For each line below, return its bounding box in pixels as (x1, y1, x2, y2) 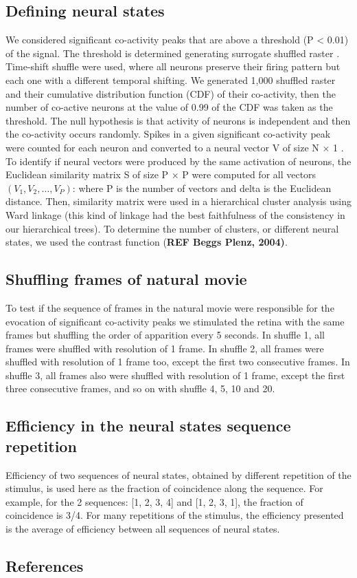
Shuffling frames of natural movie (5, 268, 247, 290)
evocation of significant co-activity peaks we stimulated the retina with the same (5, 314, 345, 328)
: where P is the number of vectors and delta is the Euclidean (72, 180, 332, 195)
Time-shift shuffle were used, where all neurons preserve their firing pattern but (5, 59, 341, 74)
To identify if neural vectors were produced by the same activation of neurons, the (5, 153, 352, 168)
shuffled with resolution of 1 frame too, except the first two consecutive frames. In (5, 354, 350, 369)
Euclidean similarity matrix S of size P (5, 167, 169, 182)
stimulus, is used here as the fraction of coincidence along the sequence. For (5, 481, 323, 495)
